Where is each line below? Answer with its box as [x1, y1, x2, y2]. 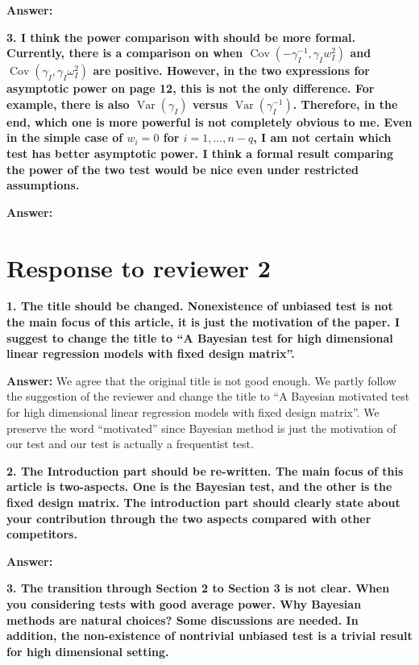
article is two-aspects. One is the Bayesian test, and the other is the [6, 478, 392, 495]
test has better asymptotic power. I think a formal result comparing [6, 144, 394, 161]
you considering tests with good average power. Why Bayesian [6, 595, 362, 612]
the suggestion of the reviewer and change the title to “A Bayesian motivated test [6, 388, 410, 405]
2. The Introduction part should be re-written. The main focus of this [6, 462, 404, 479]
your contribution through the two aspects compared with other [6, 509, 371, 526]
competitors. [6, 526, 77, 542]
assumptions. [6, 177, 80, 193]
